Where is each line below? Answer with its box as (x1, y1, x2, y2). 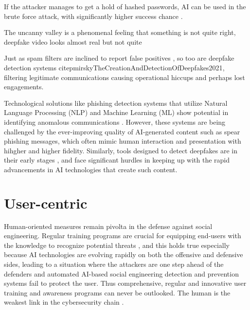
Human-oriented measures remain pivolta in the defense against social (4, 221, 213, 231)
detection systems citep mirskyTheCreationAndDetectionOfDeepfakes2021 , (4, 62, 225, 72)
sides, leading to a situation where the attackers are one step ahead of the (4, 259, 224, 269)
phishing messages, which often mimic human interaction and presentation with (4, 136, 241, 146)
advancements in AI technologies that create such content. (4, 164, 178, 174)
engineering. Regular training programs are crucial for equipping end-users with (4, 230, 241, 241)
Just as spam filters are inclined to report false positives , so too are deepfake (4, 53, 234, 63)
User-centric (4, 193, 88, 212)
